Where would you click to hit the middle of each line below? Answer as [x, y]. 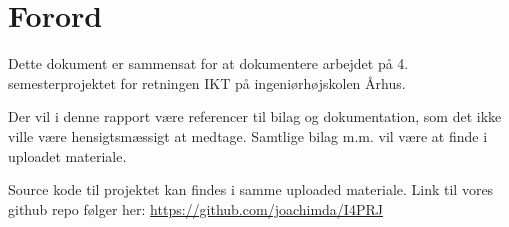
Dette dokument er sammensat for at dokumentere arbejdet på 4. [208, 63]
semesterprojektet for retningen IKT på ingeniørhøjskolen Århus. [207, 82]
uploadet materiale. [67, 155]
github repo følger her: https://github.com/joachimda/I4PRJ [195, 208]
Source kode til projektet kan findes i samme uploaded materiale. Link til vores [251, 189]
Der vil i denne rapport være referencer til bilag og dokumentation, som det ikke [255, 116]
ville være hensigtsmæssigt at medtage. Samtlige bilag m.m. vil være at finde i [248, 135]
